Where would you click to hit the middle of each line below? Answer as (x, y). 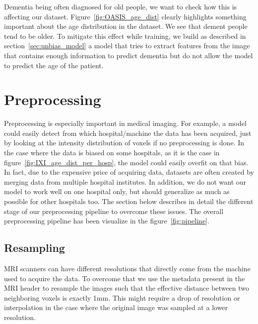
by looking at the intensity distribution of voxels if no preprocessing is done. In (124, 143)
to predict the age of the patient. (54, 65)
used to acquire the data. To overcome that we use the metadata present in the (125, 278)
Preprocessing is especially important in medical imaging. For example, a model (125, 123)
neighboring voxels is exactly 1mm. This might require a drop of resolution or (122, 297)
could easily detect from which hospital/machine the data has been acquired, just (128, 133)
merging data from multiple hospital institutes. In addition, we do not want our (125, 181)
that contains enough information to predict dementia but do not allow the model (129, 55)
